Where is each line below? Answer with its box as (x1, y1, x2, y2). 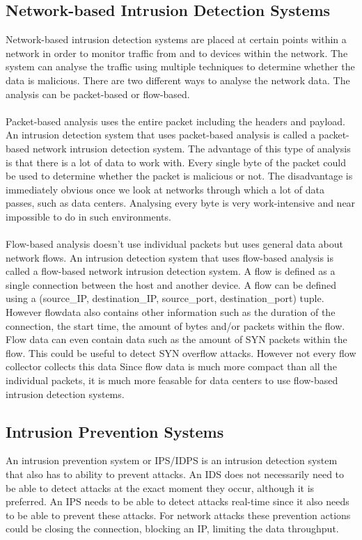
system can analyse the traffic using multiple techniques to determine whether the (6, 59, 355, 74)
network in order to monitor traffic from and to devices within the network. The (6, 45, 348, 60)
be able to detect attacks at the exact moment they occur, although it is (6, 480, 315, 495)
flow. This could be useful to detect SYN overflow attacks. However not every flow (6, 345, 356, 360)
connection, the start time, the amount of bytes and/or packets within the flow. (6, 318, 345, 333)
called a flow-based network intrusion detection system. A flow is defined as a (6, 264, 336, 278)
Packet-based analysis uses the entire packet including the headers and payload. (6, 113, 345, 128)
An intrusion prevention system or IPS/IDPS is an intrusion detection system (6, 453, 338, 468)
